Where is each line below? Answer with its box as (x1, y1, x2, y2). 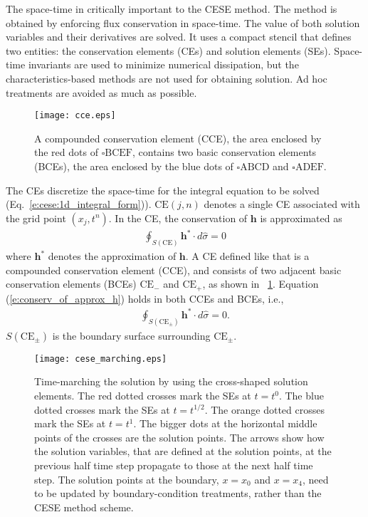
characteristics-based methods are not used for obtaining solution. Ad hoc (6, 70, 327, 85)
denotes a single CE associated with (204, 197, 360, 211)
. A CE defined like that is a (185, 249, 310, 263)
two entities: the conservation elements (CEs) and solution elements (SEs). (6, 43, 331, 58)
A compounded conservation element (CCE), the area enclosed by (34, 130, 322, 145)
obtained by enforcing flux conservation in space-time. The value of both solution (6, 15, 360, 30)
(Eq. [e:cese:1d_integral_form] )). (6, 197, 152, 211)
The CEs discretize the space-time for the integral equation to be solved (6, 182, 320, 197)
